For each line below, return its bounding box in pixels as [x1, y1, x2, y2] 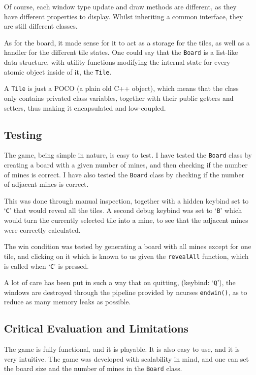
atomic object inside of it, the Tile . [4, 66, 112, 77]
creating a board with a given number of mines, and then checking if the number [4, 159, 248, 169]
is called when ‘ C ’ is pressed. [4, 260, 89, 271]
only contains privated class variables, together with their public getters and [4, 92, 234, 103]
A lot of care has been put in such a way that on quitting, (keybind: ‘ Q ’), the [4, 277, 236, 288]
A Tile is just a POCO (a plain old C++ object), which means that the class [4, 83, 239, 93]
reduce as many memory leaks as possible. [4, 296, 131, 307]
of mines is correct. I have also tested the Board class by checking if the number [4, 169, 245, 179]
